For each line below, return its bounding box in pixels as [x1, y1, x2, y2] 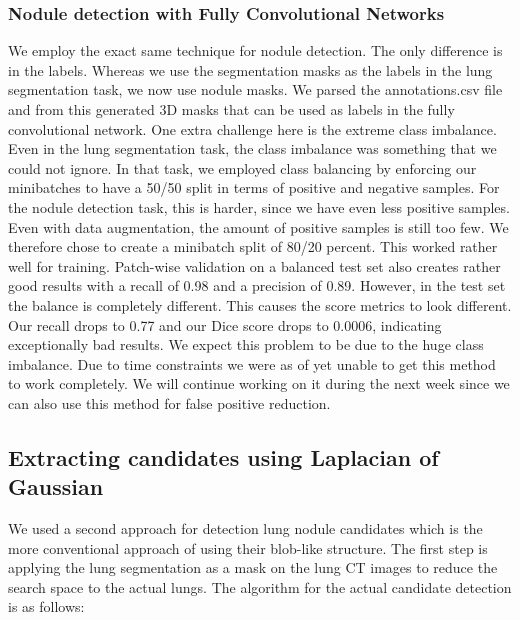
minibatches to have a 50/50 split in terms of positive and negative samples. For [8, 177, 500, 198]
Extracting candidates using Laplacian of [8, 441, 439, 472]
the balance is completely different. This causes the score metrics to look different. [8, 294, 512, 315]
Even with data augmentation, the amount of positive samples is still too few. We [8, 216, 509, 237]
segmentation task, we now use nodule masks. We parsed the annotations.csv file [8, 79, 503, 100]
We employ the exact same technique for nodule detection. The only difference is [8, 40, 503, 61]
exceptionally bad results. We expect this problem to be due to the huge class [8, 334, 484, 355]
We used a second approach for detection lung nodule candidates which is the [8, 518, 483, 539]
